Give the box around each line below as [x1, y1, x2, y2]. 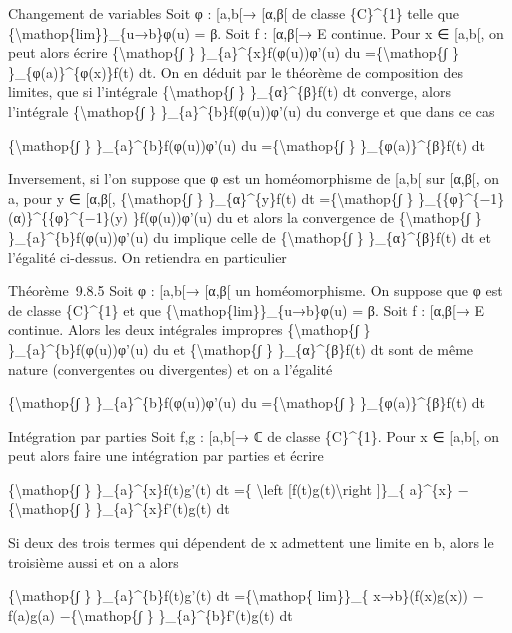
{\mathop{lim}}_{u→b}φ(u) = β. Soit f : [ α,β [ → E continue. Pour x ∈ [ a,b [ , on [8, 22, 504, 43]
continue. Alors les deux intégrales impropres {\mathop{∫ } [8, 319, 371, 340]
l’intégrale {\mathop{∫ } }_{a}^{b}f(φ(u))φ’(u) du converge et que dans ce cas [8, 100, 495, 121]
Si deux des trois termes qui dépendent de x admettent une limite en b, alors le [8, 532, 494, 553]
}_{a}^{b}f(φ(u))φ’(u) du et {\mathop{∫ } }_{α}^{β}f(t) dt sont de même [8, 338, 474, 359]
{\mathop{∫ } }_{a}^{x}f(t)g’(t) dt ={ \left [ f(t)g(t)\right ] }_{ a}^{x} [8, 478, 453, 499]
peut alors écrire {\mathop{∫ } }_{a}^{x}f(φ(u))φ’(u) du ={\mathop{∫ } [8, 42, 460, 63]
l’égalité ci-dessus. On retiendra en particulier [8, 246, 287, 267]
